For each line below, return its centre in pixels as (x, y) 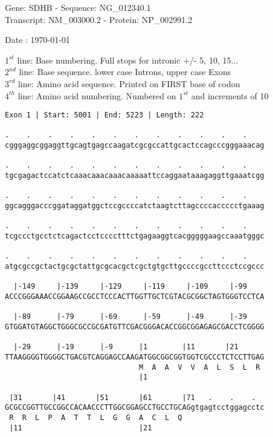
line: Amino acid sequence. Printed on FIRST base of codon (129, 83)
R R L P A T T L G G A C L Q (96, 417)
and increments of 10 (230, 95)
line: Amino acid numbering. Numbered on (97, 95)
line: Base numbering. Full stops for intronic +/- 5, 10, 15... (128, 60)
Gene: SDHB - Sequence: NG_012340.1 (78, 7)
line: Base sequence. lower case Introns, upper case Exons (125, 72)
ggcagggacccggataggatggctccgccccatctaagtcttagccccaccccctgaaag (135, 206)
